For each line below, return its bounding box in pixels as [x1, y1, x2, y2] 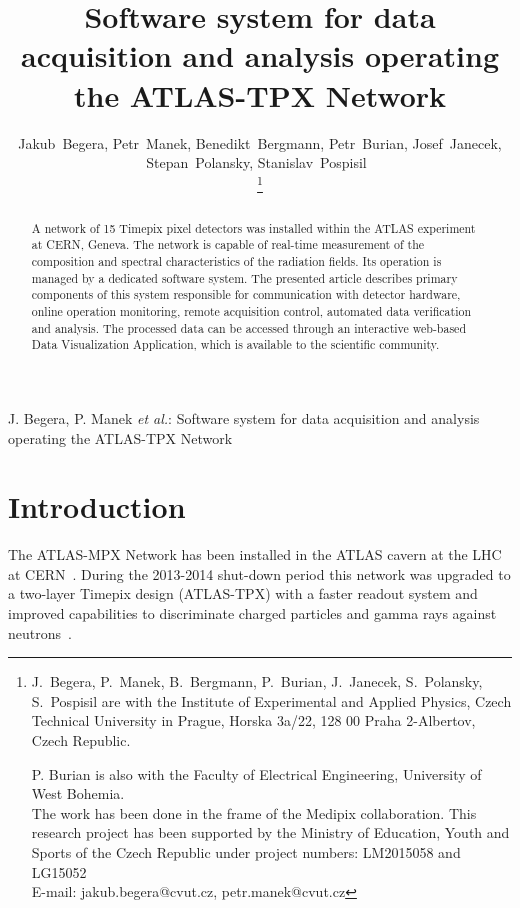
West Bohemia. [31, 783, 125, 804]
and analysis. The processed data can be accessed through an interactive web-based [31, 319, 466, 336]
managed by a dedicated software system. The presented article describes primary [31, 269, 458, 286]
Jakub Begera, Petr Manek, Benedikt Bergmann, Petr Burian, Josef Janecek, [18, 132, 502, 153]
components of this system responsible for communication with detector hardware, [31, 286, 461, 303]
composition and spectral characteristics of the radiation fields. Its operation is [31, 253, 442, 270]
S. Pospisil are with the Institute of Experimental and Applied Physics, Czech [31, 690, 512, 711]
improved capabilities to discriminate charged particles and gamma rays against [8, 603, 497, 624]
